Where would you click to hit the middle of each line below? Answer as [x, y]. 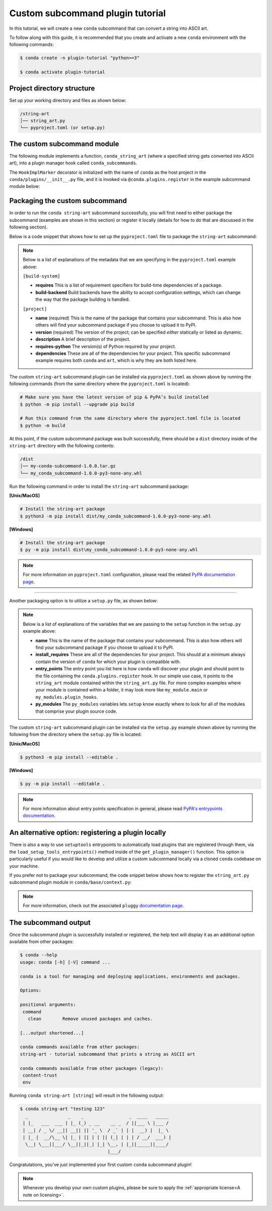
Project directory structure [52, 88]
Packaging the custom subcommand [68, 201]
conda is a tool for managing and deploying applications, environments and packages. [130, 976]
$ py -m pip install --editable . [62, 784]
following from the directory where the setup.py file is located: [76, 734]
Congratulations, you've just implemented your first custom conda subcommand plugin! [100, 1165]
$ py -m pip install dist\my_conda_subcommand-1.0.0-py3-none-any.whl [109, 549]
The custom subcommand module [64, 144]
